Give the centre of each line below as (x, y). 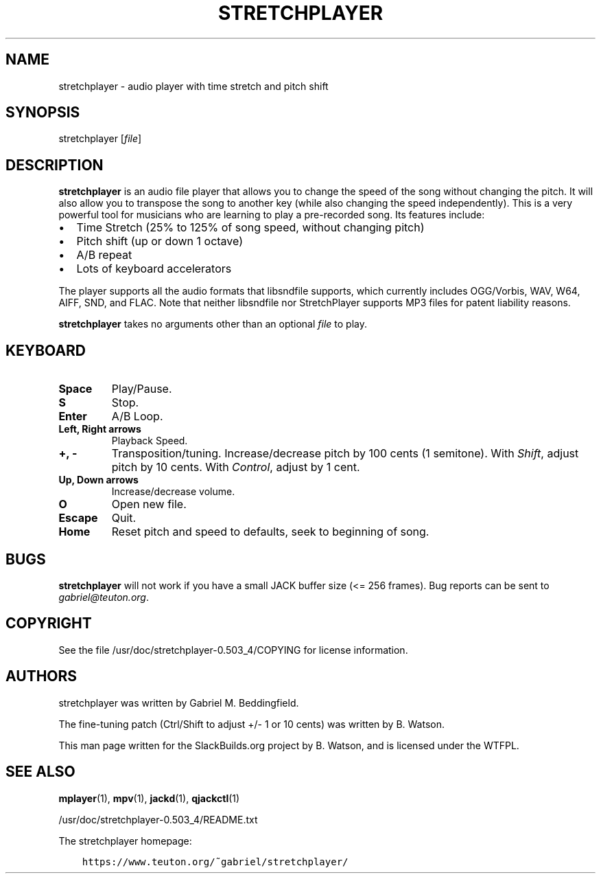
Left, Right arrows (100, 429)
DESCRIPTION (55, 165)
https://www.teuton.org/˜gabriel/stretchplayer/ (215, 861)
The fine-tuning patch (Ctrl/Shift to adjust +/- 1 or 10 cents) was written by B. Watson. (251, 724)
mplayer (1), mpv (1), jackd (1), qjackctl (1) (149, 798)
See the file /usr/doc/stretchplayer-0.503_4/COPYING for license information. (233, 650)
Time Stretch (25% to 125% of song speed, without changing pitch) (250, 228)
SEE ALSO (40, 772)
